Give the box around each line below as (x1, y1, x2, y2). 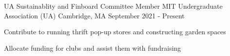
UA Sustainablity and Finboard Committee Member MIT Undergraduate (4, 1, 223, 11)
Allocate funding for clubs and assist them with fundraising (4, 42, 181, 53)
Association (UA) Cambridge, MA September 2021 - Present (4, 10, 185, 20)
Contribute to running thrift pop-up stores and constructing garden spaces (4, 27, 226, 37)
